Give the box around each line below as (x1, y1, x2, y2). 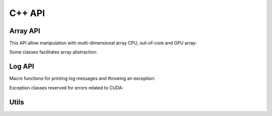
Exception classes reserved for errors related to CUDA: (9, 84, 123, 90)
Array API (9, 27, 40, 35)
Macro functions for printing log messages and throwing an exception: (9, 75, 156, 81)
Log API (9, 62, 35, 71)
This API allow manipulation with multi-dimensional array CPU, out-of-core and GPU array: (9, 40, 197, 46)
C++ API (9, 8, 45, 19)
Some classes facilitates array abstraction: (9, 49, 98, 55)
